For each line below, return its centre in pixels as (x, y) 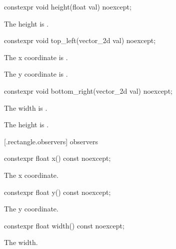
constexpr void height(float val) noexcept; (68, 7)
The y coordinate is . (36, 74)
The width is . (26, 107)
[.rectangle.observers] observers (51, 141)
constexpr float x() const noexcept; (57, 158)
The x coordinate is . (36, 57)
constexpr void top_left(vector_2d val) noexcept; (80, 40)
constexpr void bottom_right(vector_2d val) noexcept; (88, 90)
